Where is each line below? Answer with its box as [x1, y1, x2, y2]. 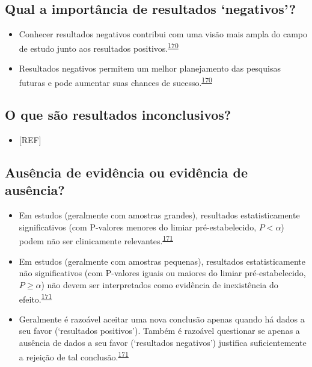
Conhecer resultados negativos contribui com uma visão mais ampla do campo [19, 28, 307, 40]
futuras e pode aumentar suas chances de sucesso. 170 [19, 74, 212, 88]
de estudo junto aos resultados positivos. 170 [19, 40, 179, 54]
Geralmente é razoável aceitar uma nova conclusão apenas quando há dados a [19, 312, 305, 325]
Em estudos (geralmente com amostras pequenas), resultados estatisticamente [19, 254, 305, 267]
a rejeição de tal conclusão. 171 [19, 348, 129, 363]
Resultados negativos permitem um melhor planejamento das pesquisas [19, 62, 281, 75]
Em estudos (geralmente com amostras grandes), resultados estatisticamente [19, 209, 300, 221]
